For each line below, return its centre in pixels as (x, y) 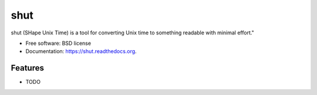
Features (27, 68)
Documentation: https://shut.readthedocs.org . (81, 51)
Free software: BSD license (58, 43)
